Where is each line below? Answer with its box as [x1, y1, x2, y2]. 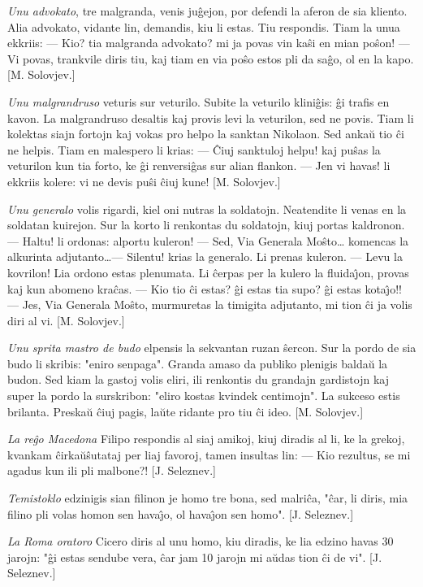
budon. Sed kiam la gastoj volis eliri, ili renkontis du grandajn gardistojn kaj [7, 371, 389, 388]
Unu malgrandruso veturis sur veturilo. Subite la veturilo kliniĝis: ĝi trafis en [7, 93, 390, 110]
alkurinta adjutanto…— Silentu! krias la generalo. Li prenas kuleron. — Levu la [7, 248, 403, 265]
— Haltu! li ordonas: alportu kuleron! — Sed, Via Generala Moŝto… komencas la [7, 232, 409, 249]
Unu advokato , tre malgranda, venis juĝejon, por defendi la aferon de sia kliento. [7, 2, 408, 19]
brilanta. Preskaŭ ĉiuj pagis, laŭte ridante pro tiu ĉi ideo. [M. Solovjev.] [7, 402, 364, 420]
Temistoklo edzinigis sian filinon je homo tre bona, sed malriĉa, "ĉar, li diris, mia [7, 489, 408, 507]
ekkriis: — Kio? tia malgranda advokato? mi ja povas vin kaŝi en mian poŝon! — [7, 34, 410, 51]
